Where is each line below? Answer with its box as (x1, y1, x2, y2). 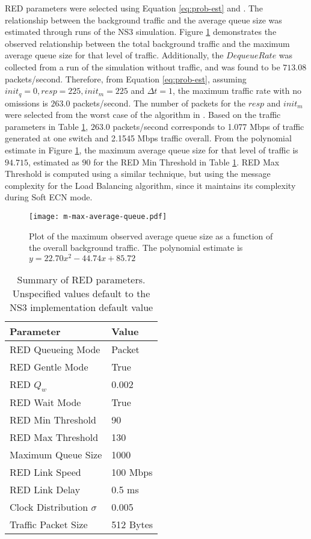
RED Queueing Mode (10, 342, 100, 356)
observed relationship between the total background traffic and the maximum (5, 37, 290, 49)
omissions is (5, 96, 48, 109)
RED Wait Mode (10, 395, 81, 410)
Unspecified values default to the (12, 286, 150, 300)
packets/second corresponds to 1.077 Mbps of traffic (112, 120, 304, 132)
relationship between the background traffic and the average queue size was (5, 13, 282, 26)
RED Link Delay (10, 482, 81, 497)
